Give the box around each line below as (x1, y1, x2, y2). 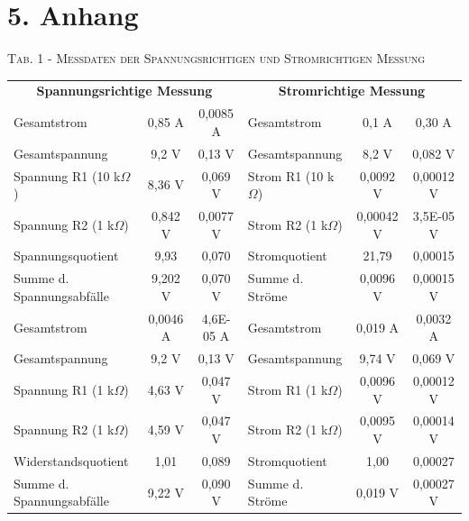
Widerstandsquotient (14, 451, 129, 470)
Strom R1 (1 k (247, 379, 328, 398)
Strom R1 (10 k (247, 166, 335, 185)
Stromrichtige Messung (278, 81, 426, 100)
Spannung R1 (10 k (14, 166, 121, 185)
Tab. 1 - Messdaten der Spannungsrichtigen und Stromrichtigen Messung (7, 49, 426, 68)
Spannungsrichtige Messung (36, 81, 213, 100)
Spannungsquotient (14, 246, 119, 265)
